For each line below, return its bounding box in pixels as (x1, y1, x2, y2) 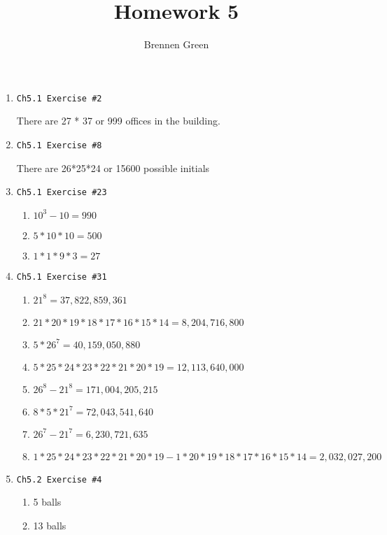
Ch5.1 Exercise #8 (16, 140, 102, 150)
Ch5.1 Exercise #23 (16, 187, 107, 198)
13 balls (33, 518, 66, 532)
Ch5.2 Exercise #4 (16, 474, 102, 485)
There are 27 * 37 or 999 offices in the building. (16, 113, 220, 128)
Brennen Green (143, 37, 209, 52)
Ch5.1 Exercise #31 (16, 271, 107, 282)
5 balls (33, 494, 62, 509)
